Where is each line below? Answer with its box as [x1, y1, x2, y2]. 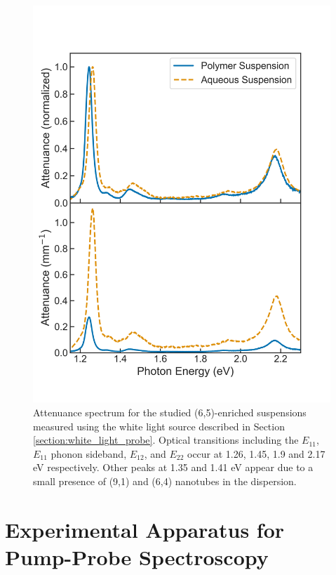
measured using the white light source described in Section [33, 418, 285, 433]
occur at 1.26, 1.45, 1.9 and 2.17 [187, 446, 325, 461]
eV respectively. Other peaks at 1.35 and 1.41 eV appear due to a [33, 460, 314, 475]
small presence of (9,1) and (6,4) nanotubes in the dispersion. [33, 473, 297, 488]
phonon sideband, [51, 446, 127, 461]
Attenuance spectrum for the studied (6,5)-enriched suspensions [33, 404, 307, 419]
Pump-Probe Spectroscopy [5, 542, 269, 571]
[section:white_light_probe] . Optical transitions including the [33, 432, 299, 447]
